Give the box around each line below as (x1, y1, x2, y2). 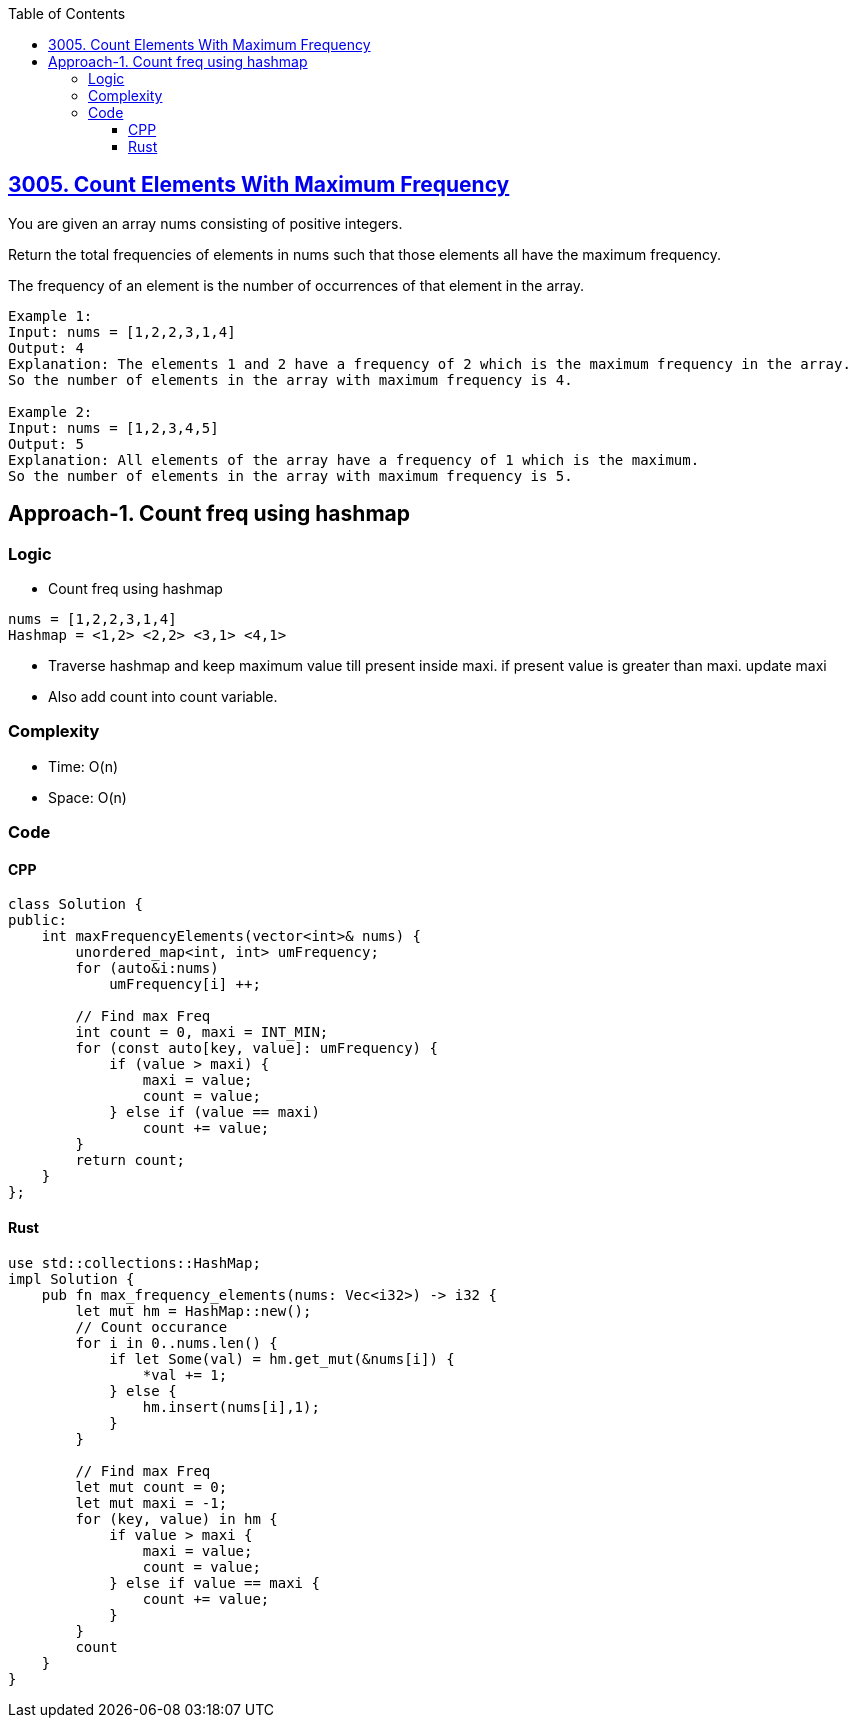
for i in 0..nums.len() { (75, 1334, 278, 1351)
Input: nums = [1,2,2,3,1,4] (8, 323, 236, 340)
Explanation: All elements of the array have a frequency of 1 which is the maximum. (8, 451, 700, 468)
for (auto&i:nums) (75, 960, 219, 977)
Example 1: (8, 307, 93, 324)
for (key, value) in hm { (75, 1510, 278, 1527)
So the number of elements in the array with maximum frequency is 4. (8, 371, 573, 388)
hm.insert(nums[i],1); (142, 1398, 320, 1415)
